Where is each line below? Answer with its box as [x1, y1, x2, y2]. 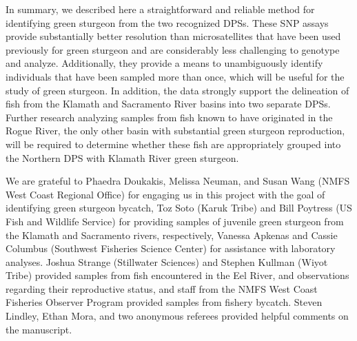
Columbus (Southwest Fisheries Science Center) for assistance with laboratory [6, 241, 336, 256]
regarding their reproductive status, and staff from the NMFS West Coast [6, 281, 318, 296]
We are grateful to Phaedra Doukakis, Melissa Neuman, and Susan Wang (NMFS [6, 174, 350, 188]
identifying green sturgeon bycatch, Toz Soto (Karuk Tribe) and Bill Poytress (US [6, 200, 352, 215]
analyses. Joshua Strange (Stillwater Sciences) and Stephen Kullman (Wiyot [6, 254, 328, 269]
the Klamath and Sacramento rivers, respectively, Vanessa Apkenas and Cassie [6, 227, 338, 242]
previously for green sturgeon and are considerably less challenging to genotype [6, 42, 340, 56]
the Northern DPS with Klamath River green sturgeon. [6, 150, 239, 165]
